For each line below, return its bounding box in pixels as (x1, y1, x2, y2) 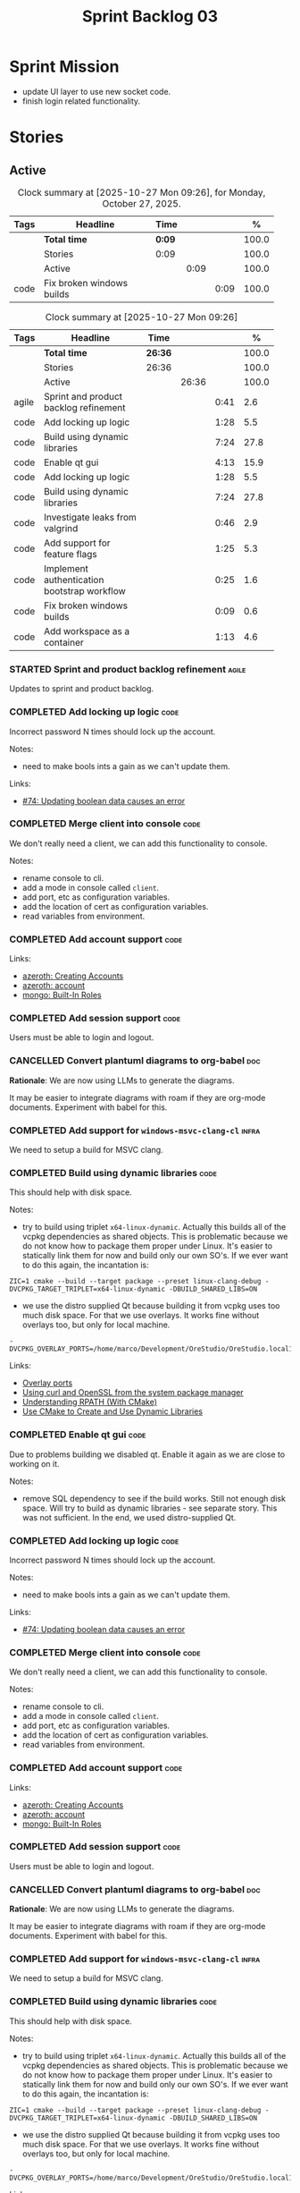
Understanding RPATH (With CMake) (21, 1397, 158, 1408)
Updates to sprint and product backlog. (9, 683, 154, 694)
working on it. (9, 1458, 60, 1469)
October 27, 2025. (102, 197, 181, 209)
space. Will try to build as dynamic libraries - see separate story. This (21, 1503, 278, 1513)
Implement (43, 562, 89, 574)
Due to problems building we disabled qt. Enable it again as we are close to (9, 1449, 286, 1460)
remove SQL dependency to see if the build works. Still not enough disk (21, 1493, 286, 1503)
